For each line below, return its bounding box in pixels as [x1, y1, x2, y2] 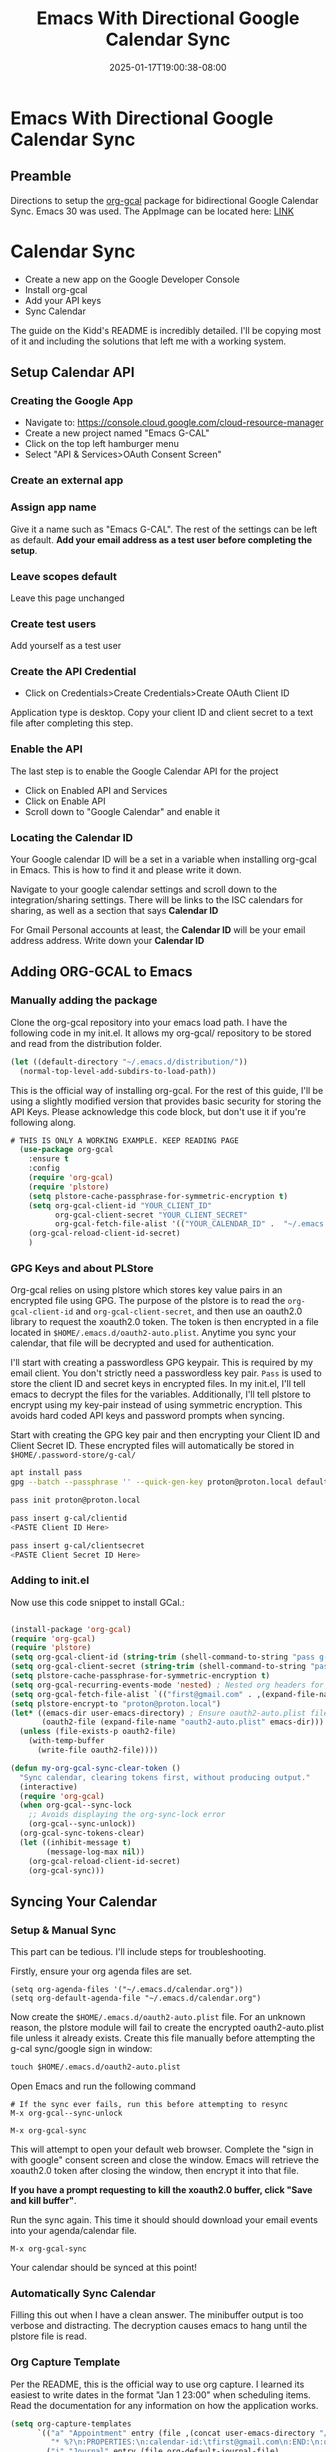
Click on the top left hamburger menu [24, 438, 180, 450]
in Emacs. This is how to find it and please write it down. [10, 864, 242, 876]
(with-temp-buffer [28, 1736, 105, 1746]
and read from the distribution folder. [10, 1037, 162, 1049]
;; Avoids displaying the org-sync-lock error [28, 1810, 226, 1820]
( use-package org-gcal [19, 1145, 114, 1155]
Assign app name [10, 500, 97, 514]
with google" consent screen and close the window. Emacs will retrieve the [10, 2154, 320, 2166]
